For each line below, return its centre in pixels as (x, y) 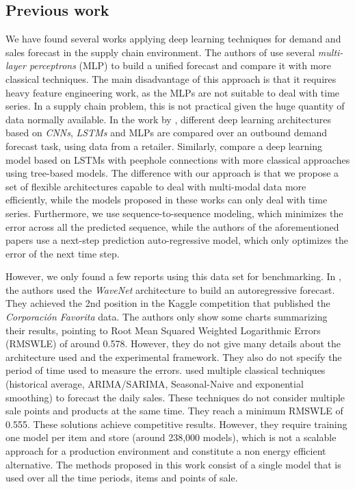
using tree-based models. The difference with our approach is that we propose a (172, 173)
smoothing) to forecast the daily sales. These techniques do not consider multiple (175, 397)
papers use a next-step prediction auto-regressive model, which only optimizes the (177, 240)
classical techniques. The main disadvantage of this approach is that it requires (171, 78)
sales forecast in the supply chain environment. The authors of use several (160, 52)
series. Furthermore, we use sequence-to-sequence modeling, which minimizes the (174, 213)
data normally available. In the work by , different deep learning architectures (168, 119)
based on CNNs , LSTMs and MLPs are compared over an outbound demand (166, 133)
